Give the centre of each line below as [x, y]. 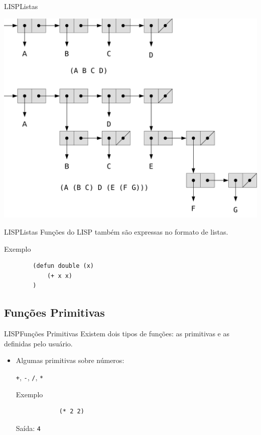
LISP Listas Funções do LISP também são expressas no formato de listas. [116, 231]
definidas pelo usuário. [38, 343]
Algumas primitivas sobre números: [70, 360]
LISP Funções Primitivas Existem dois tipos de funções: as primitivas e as [117, 334]
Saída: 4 [28, 428]
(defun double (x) [63, 266]
